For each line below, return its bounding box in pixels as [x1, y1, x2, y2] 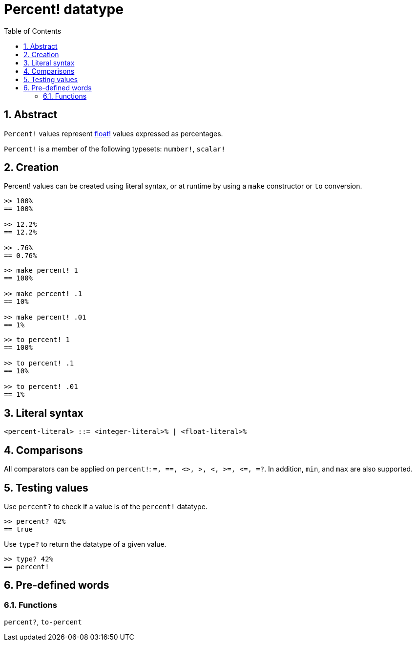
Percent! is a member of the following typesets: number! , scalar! [4, 144, 226, 153]
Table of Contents [4, 26, 62, 35]
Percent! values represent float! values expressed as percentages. [4, 129, 223, 138]
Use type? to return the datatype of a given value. [4, 539, 166, 548]
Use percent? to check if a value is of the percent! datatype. [4, 502, 208, 511]
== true [4, 525, 33, 533]
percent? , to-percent [4, 618, 82, 626]
